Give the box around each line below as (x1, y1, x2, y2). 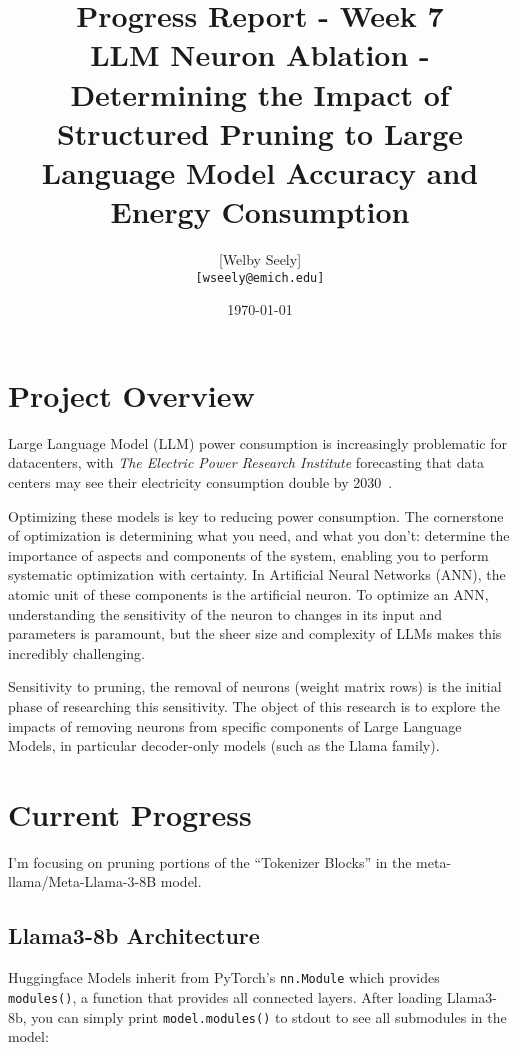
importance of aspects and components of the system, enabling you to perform (8, 544, 489, 565)
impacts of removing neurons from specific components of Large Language (8, 715, 462, 736)
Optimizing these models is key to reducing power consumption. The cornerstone (8, 505, 504, 526)
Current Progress (8, 793, 252, 834)
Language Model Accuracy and (41, 151, 479, 192)
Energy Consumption (110, 191, 410, 232)
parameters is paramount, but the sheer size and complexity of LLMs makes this (8, 623, 502, 644)
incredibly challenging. (8, 642, 145, 663)
